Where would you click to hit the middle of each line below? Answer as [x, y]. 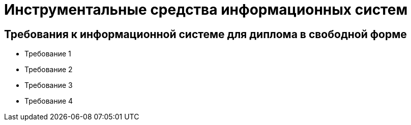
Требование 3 [49, 85]
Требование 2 [49, 70]
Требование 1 [48, 54]
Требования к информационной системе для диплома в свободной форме [205, 34]
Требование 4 [49, 101]
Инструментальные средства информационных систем [206, 10]
